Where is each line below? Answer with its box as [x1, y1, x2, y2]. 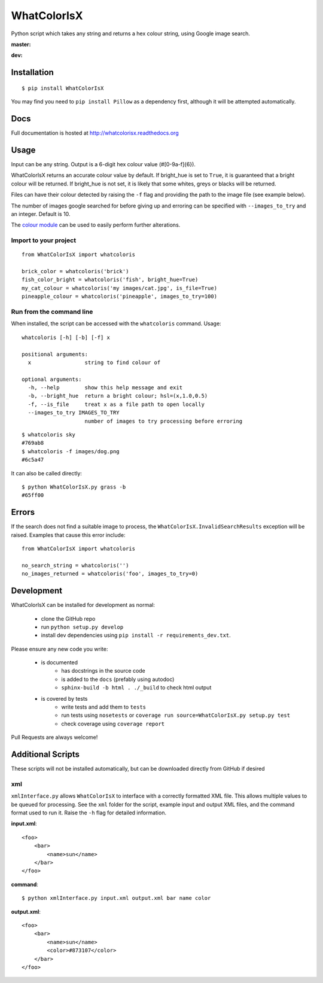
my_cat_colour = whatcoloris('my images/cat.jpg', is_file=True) [22, 285, 218, 291]
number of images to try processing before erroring [84, 417, 243, 425]
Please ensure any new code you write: [11, 645, 108, 652]
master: [11, 41, 31, 48]
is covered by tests [41, 695, 88, 702]
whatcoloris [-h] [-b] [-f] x [22, 334, 111, 341]
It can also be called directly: [11, 469, 82, 477]
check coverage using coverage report [61, 720, 165, 727]
